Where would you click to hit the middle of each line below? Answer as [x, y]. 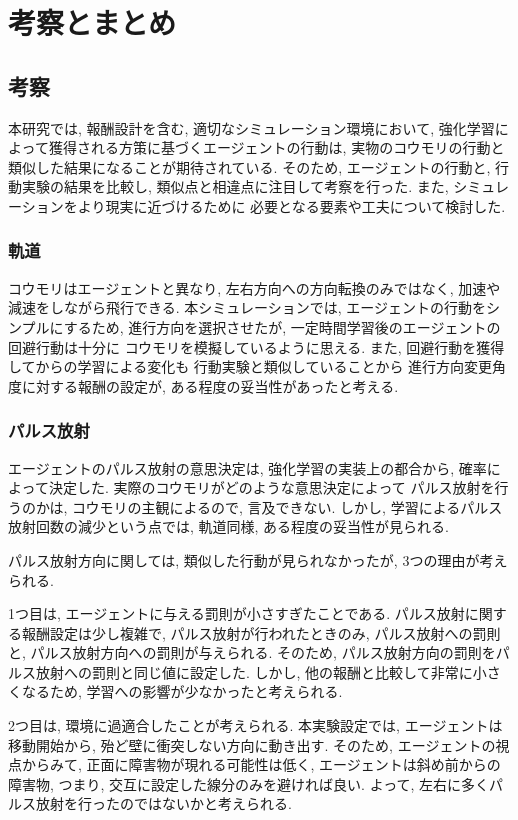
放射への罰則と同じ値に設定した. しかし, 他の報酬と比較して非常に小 [261, 671]
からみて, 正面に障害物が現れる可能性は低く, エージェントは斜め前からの [261, 764]
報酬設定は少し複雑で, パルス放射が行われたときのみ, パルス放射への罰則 [261, 632]
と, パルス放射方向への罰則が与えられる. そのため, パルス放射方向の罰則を [252, 652]
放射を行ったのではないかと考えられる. [163, 803]
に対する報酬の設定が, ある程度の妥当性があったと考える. [210, 385]
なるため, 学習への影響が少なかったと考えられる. [182, 691]
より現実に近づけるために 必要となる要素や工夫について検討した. [291, 205]
